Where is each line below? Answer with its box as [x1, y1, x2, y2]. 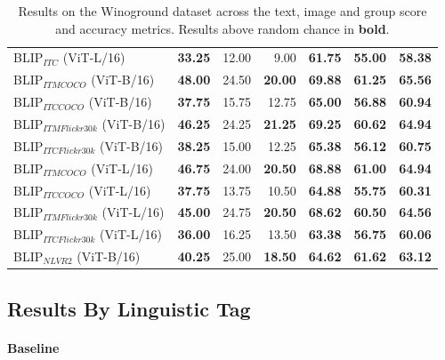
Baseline [7, 338, 60, 356]
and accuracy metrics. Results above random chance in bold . [55, 19, 390, 37]
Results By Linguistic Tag [7, 294, 251, 322]
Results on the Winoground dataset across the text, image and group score [18, 2, 427, 20]
